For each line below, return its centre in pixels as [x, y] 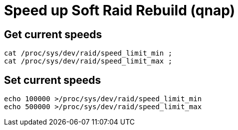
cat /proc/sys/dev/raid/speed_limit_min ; [88, 53]
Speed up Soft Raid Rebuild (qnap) [119, 10]
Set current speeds [53, 80]
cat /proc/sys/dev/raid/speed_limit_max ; [88, 61]
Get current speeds [53, 34]
